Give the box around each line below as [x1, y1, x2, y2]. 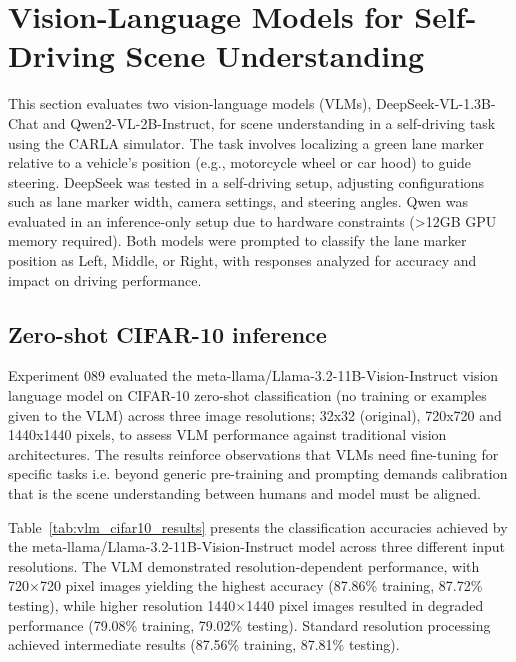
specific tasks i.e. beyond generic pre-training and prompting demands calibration [8, 463, 508, 484]
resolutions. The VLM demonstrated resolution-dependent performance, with [8, 555, 480, 576]
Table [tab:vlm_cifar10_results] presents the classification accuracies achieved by [8, 516, 508, 537]
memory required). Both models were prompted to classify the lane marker [8, 230, 467, 251]
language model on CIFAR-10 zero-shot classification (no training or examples [8, 385, 487, 406]
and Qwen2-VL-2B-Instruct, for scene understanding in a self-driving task [42, 112, 496, 133]
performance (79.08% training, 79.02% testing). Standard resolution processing [8, 614, 491, 635]
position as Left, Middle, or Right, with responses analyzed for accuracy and [8, 250, 477, 271]
